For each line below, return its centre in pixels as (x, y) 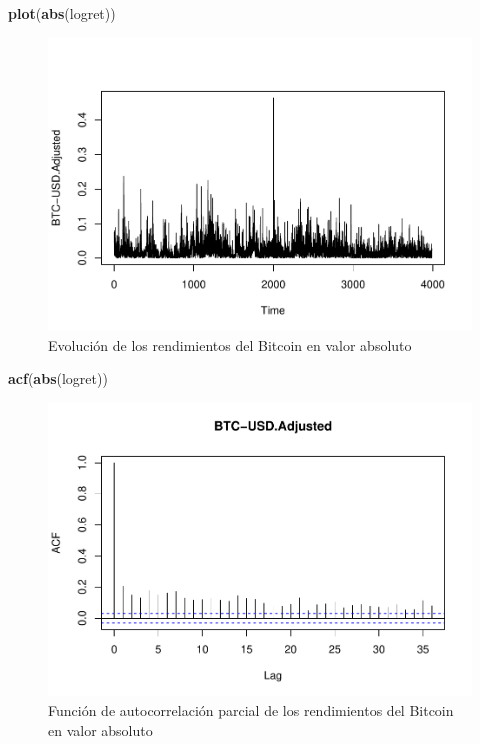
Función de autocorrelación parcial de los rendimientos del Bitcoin (251, 710)
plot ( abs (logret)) (62, 13)
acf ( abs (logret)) (58, 378)
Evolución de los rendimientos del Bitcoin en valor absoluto (230, 344)
